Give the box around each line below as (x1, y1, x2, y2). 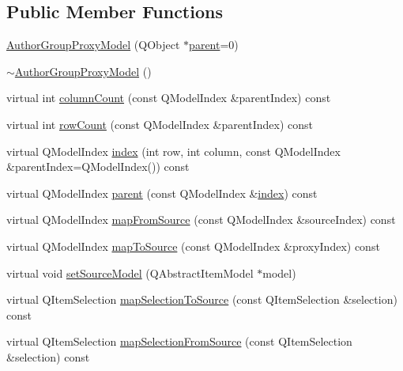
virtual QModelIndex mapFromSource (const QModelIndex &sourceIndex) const (6, 211, 396, 228)
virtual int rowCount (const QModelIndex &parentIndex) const (6, 115, 314, 132)
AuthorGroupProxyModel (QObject (6, 36, 180, 53)
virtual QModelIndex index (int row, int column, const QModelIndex (6, 142, 341, 159)
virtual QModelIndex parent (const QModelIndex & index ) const (6, 184, 318, 201)
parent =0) (189, 36, 239, 53)
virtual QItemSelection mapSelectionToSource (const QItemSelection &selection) (6, 291, 397, 308)
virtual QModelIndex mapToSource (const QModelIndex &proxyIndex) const (6, 237, 380, 254)
